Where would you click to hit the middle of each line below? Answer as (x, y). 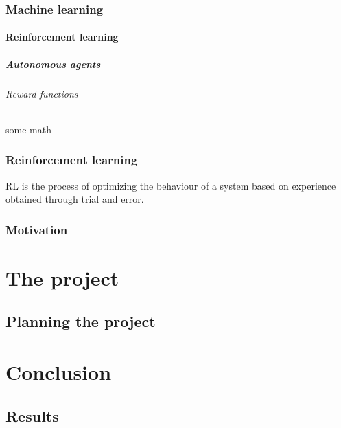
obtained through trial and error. (75, 199)
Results (32, 415)
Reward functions (42, 93)
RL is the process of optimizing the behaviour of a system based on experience (171, 185)
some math (28, 129)
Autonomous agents (53, 64)
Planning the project (81, 321)
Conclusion (59, 371)
